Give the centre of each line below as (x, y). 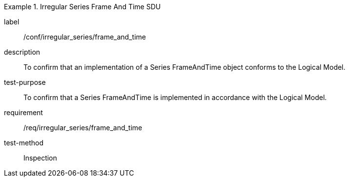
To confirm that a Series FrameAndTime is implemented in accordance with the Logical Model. (175, 97)
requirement (23, 112)
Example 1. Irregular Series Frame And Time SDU (82, 7)
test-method (24, 143)
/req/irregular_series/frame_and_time (83, 128)
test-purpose (25, 82)
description (22, 52)
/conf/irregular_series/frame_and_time (85, 37)
